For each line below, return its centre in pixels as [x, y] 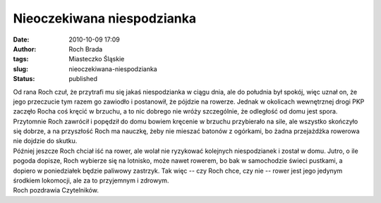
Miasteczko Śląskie [97, 59]
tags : [21, 59]
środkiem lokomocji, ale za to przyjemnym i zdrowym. [91, 180]
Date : [21, 39]
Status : [24, 79]
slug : [20, 69]
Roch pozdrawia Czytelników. [56, 190]
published [83, 79]
